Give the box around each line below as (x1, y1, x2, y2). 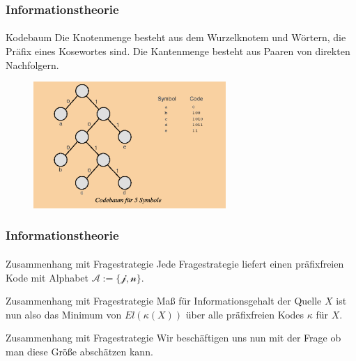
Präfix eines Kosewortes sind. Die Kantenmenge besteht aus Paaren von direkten (6, 44, 350, 59)
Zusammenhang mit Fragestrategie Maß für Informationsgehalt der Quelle (6, 293, 322, 308)
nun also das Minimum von (6, 307, 122, 321)
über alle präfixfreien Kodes (185, 307, 304, 321)
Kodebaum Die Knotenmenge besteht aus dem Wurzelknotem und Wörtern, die (6, 30, 346, 45)
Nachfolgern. (6, 57, 59, 72)
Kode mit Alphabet (6, 270, 89, 284)
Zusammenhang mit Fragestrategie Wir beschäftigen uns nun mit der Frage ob (6, 330, 341, 345)
